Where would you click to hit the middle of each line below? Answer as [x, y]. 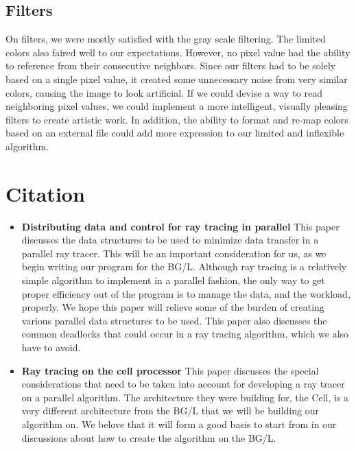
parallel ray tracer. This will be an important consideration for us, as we [174, 253]
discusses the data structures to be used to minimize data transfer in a [170, 240]
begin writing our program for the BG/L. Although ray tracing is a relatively [184, 267]
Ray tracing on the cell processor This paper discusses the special [170, 370]
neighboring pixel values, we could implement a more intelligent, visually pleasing [177, 106]
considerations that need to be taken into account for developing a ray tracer [183, 384]
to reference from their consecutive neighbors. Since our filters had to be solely [171, 66]
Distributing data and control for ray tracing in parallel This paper [180, 226]
